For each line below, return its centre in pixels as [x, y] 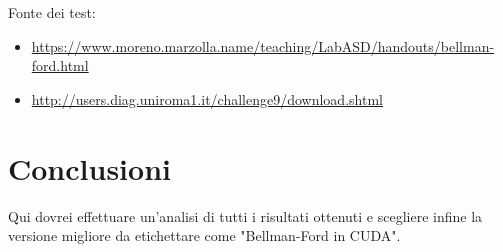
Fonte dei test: [52, 12]
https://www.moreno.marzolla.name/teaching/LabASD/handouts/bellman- [263, 45]
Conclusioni [89, 167]
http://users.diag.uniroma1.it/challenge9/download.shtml [207, 98]
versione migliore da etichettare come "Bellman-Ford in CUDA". [204, 235]
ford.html [60, 65]
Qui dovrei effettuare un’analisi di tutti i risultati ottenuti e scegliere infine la [245, 215]
